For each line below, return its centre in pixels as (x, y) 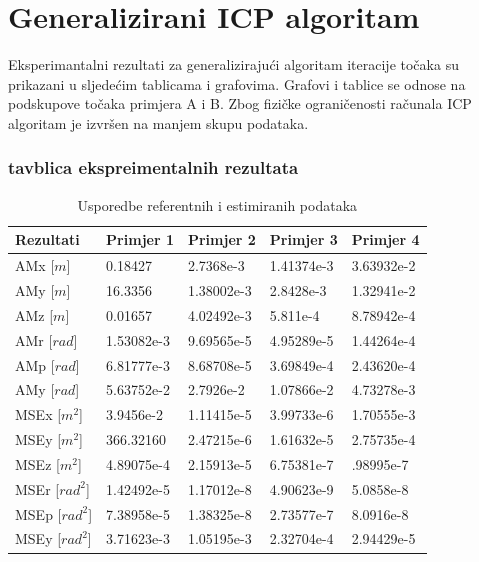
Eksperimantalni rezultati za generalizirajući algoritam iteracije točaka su (233, 64)
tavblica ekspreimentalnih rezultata (153, 167)
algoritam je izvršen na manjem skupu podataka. (158, 122)
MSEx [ (38, 414)
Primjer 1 (140, 239)
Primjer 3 (303, 239)
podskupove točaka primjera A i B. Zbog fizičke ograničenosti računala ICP (240, 103)
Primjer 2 (221, 239)
